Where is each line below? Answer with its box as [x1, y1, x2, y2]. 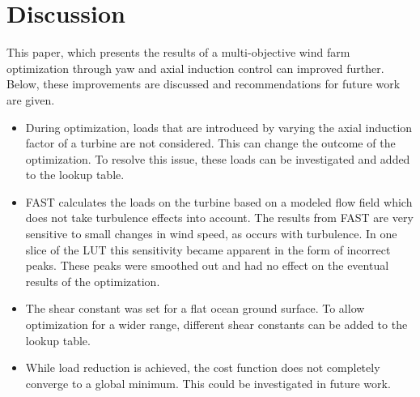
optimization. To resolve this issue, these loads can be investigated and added [25, 150, 410, 167]
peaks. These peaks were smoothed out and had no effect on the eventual [25, 257, 389, 274]
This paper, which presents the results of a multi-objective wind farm [6, 44, 350, 61]
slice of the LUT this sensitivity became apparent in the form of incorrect [25, 241, 391, 258]
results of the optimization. [25, 272, 160, 289]
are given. [6, 91, 55, 108]
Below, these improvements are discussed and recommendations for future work [6, 75, 401, 92]
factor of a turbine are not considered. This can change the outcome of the [25, 134, 396, 152]
